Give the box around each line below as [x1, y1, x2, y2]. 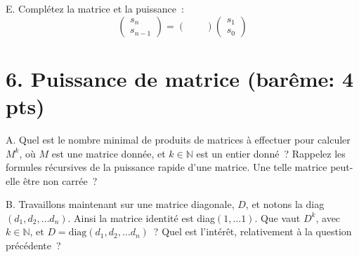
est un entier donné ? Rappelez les [196, 146, 346, 160]
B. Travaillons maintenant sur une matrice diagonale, [6, 197, 235, 211]
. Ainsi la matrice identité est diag [67, 210, 215, 225]
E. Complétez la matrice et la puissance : [6, 1, 184, 15]
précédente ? [6, 238, 61, 253]
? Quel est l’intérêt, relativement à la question [153, 224, 352, 239]
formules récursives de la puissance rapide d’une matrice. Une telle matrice [6, 160, 327, 174]
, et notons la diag [245, 197, 325, 211]
